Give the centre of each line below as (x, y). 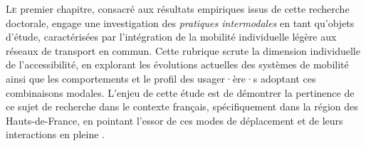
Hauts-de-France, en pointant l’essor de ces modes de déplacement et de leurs (174, 120)
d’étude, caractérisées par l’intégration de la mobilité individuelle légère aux (171, 37)
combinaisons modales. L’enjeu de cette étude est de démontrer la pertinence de (180, 92)
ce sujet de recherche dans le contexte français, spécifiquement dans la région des (182, 106)
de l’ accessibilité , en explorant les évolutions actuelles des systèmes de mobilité (177, 64)
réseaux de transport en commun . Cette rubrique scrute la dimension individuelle (183, 50)
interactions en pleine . (55, 134)
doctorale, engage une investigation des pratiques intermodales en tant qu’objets (180, 22)
